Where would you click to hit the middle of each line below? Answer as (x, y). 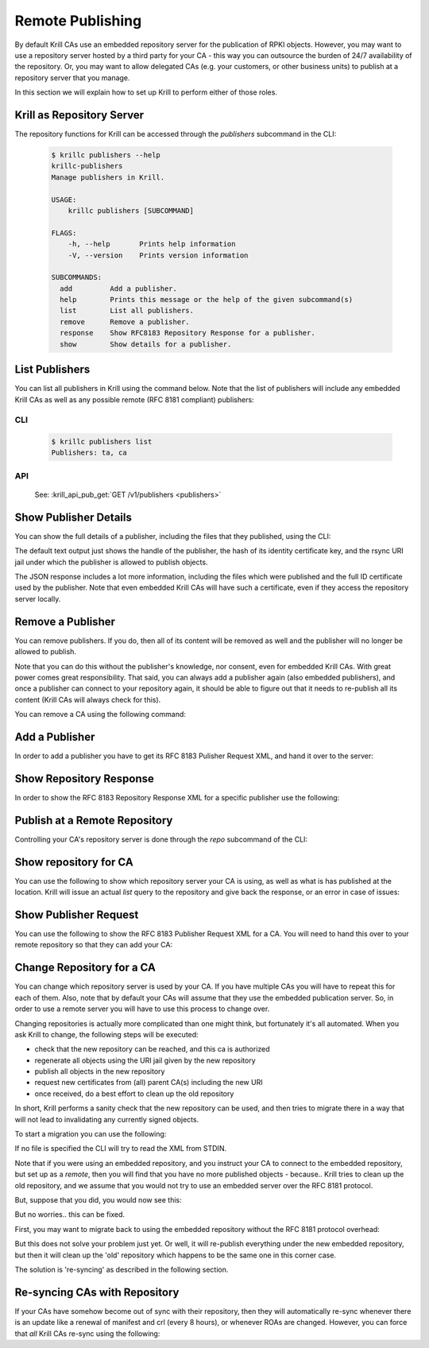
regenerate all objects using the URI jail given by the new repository (145, 1060)
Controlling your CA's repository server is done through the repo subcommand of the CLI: (161, 839)
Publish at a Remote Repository (94, 820)
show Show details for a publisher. (146, 344)
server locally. (38, 598)
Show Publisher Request (77, 914)
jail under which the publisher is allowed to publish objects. (111, 562)
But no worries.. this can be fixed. (70, 1214)
